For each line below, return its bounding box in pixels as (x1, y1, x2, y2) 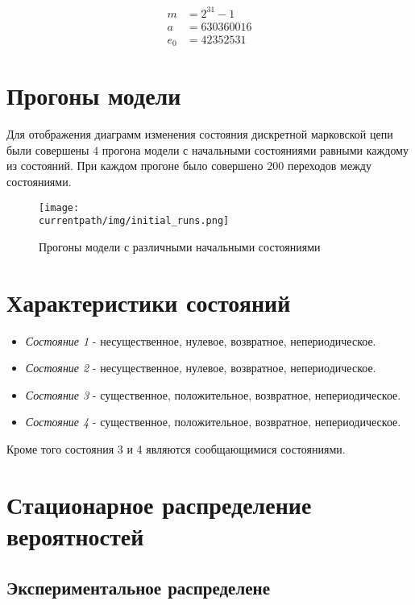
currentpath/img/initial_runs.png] (39, 215, 230, 227)
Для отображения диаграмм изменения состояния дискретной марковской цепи (6, 126, 393, 143)
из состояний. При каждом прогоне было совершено (6, 157, 264, 174)
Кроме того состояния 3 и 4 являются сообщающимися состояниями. (6, 440, 346, 457)
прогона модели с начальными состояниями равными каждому (102, 141, 409, 158)
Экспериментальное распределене (6, 574, 270, 599)
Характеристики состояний (6, 285, 291, 318)
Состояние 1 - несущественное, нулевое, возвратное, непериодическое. (25, 332, 376, 349)
